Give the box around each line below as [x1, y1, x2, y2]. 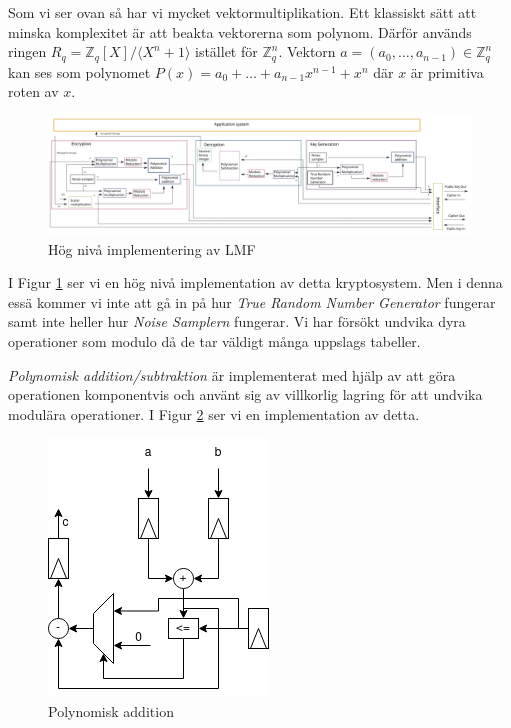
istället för [194, 41, 258, 62]
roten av [8, 81, 59, 102]
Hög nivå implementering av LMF [48, 238, 256, 259]
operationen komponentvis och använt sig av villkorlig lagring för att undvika [8, 384, 483, 405]
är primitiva [410, 61, 484, 82]
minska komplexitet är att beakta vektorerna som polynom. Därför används [8, 21, 472, 42]
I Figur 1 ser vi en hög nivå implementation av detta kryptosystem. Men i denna [8, 272, 503, 293]
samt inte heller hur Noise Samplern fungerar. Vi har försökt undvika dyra [8, 311, 466, 332]
